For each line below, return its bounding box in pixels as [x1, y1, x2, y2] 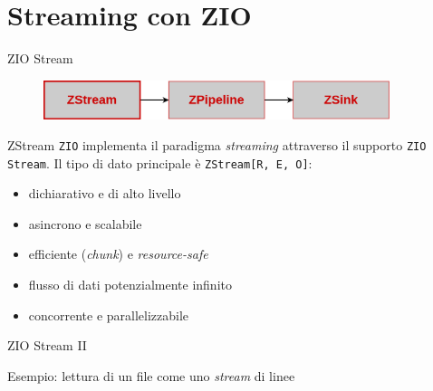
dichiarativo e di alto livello [28, 184, 181, 203]
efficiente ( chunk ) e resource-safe [28, 244, 208, 263]
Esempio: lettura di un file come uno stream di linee [7, 366, 295, 385]
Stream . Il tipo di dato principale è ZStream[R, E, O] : [7, 153, 313, 172]
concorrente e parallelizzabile [28, 305, 189, 324]
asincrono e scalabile [28, 214, 142, 233]
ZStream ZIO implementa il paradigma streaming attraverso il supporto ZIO [7, 135, 427, 154]
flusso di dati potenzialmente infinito [28, 275, 232, 293]
